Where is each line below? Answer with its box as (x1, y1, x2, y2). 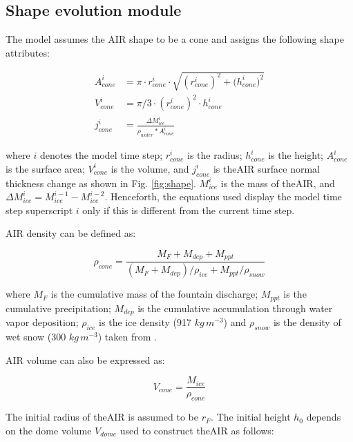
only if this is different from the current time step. (82, 202, 295, 217)
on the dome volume (6, 423, 92, 437)
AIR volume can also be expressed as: (6, 352, 165, 367)
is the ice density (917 (99, 315, 192, 329)
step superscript (6, 202, 73, 217)
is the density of (273, 315, 341, 329)
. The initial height (211, 410, 291, 424)
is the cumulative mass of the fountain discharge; (50, 287, 258, 301)
